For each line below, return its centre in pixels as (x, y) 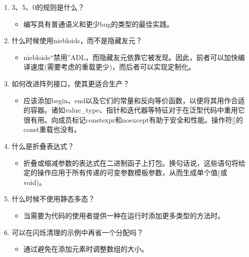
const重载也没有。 (52, 129)
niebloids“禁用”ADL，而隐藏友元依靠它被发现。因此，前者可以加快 (131, 57)
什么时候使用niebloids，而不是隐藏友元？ (77, 40)
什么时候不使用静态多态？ (53, 199)
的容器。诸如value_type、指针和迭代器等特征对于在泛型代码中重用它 (134, 110)
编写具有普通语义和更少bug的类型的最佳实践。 (99, 24)
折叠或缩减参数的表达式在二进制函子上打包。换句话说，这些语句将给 (134, 162)
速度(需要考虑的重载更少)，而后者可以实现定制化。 (113, 67)
